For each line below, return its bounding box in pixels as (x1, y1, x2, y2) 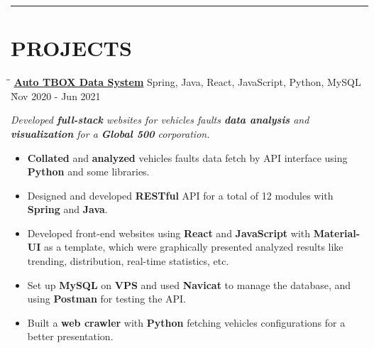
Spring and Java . (27, 202, 108, 217)
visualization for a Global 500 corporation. (11, 126, 210, 141)
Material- (313, 225, 361, 240)
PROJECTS (11, 33, 132, 62)
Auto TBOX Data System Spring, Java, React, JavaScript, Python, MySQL (13, 75, 361, 89)
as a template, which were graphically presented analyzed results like (43, 239, 343, 254)
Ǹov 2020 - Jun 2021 (11, 88, 101, 103)
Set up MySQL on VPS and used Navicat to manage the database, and (27, 277, 351, 292)
